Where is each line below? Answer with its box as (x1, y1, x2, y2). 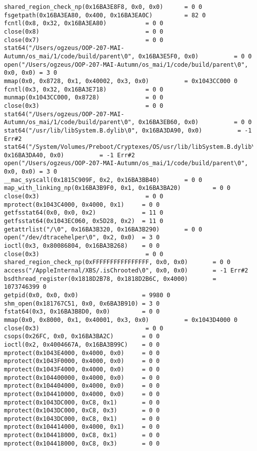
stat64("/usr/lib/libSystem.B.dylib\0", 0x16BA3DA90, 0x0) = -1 (4, 127, 252, 134)
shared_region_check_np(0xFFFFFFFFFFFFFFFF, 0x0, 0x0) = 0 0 (4, 259, 231, 266)
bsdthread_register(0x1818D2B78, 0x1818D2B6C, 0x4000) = (4, 275, 216, 282)
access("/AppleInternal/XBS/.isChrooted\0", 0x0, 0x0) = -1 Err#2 (4, 267, 248, 274)
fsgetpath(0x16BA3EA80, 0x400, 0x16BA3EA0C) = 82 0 (4, 11, 206, 19)
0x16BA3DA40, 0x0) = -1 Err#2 (4, 151, 135, 159)
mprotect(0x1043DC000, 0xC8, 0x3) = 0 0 (4, 407, 160, 414)
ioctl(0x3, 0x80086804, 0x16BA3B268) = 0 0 (4, 242, 160, 250)
